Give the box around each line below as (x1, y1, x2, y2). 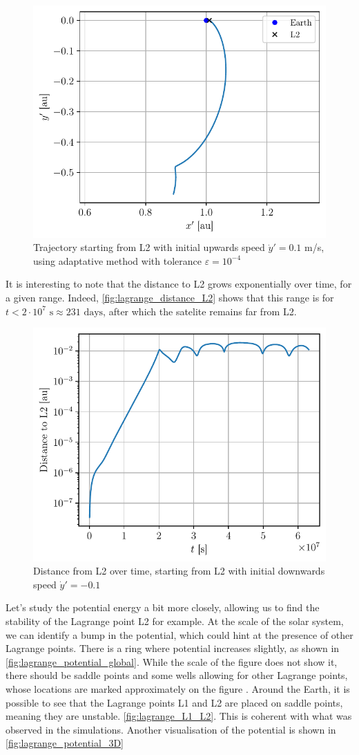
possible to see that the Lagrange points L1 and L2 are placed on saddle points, (6, 695, 343, 709)
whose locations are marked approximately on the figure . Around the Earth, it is (6, 682, 350, 696)
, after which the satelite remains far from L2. (103, 304, 297, 318)
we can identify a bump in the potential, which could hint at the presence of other (6, 627, 353, 642)
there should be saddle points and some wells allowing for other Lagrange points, (6, 668, 348, 682)
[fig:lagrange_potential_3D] (6, 736, 124, 750)
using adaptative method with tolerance (33, 253, 202, 268)
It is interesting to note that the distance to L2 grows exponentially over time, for (6, 277, 352, 291)
